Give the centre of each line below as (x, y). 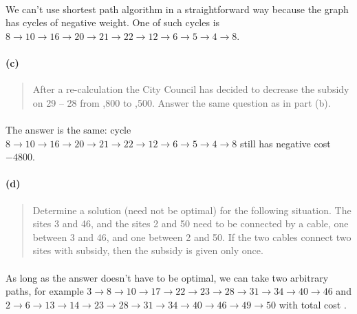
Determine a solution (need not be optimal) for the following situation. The (192, 210)
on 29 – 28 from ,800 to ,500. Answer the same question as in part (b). (182, 102)
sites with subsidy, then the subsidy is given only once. (148, 250)
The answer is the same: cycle (68, 129)
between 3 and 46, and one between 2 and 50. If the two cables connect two (192, 237)
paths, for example (45, 291)
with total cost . (313, 304)
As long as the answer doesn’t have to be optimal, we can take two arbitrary (167, 277)
